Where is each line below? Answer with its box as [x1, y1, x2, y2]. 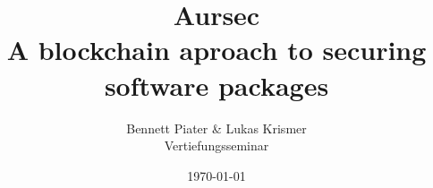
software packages [104, 66, 329, 103]
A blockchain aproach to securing [6, 31, 427, 68]
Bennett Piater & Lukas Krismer [126, 118, 307, 137]
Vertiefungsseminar [164, 136, 269, 155]
